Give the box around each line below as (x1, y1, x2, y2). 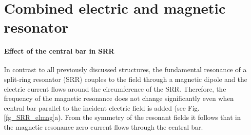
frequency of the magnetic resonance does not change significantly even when (4, 93, 234, 103)
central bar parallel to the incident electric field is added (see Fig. (4, 102, 200, 113)
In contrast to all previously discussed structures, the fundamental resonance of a (4, 64, 247, 75)
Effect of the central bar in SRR (4, 46, 115, 56)
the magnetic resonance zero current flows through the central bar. (4, 121, 203, 132)
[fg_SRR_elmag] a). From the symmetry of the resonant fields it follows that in (4, 112, 241, 122)
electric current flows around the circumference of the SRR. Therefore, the (4, 83, 226, 94)
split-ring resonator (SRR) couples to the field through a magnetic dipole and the (4, 74, 247, 84)
